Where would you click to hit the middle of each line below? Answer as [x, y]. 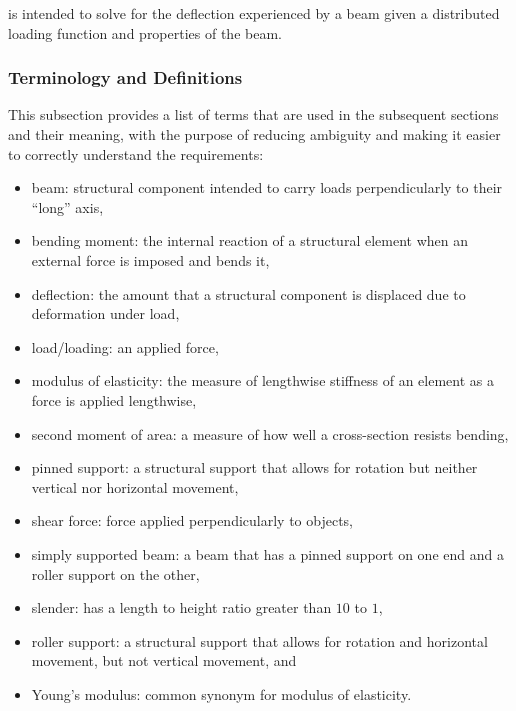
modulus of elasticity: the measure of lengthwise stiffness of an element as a [262, 380]
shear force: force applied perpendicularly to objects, [192, 520]
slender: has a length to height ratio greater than [181, 607]
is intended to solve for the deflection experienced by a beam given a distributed [254, 13]
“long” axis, [67, 206]
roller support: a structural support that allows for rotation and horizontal [259, 640]
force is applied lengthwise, [114, 399]
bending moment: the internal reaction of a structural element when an [249, 240]
